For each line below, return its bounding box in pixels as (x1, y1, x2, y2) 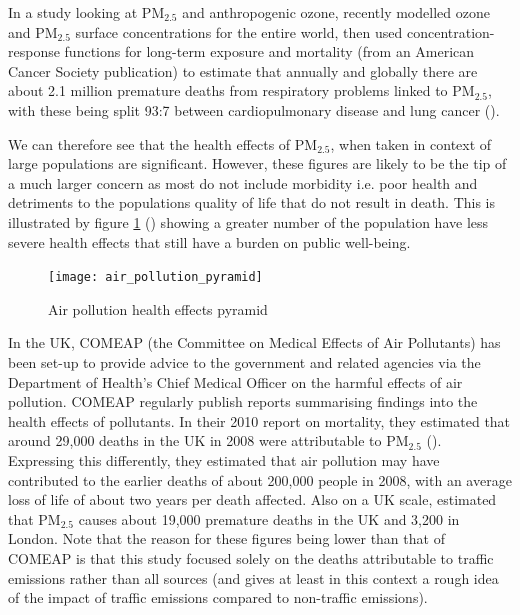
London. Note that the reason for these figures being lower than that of (8, 528, 445, 549)
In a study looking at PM (8, 2, 165, 22)
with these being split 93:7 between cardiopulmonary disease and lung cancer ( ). (8, 99, 500, 120)
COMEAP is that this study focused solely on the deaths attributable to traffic (8, 547, 494, 568)
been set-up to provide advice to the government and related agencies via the (8, 351, 481, 372)
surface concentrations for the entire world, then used (75, 21, 403, 42)
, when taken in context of (330, 133, 492, 154)
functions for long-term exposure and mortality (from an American (64, 41, 475, 62)
